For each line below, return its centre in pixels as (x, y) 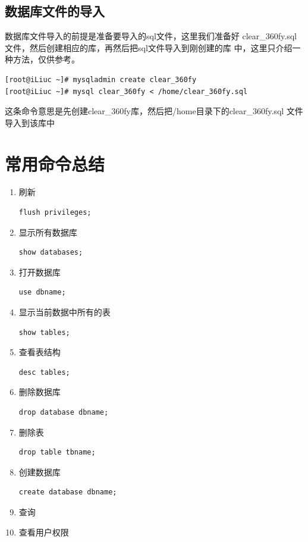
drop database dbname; (64, 413)
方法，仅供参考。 (46, 59)
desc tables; (44, 372)
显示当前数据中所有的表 (65, 312)
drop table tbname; (57, 452)
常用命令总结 (55, 163)
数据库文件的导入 (55, 11)
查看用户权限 (44, 532)
